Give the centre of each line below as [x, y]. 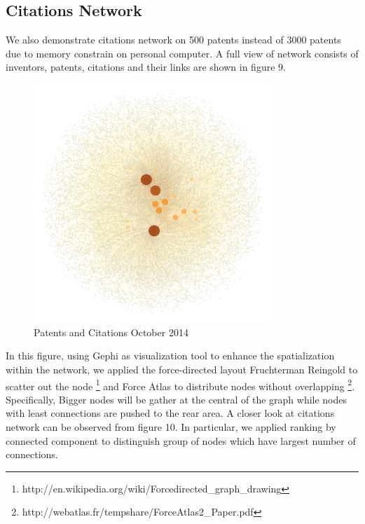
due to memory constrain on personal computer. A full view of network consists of [182, 53]
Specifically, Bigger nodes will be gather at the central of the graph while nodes [177, 399]
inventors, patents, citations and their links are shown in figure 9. [146, 67]
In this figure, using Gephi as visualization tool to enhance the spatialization [170, 356]
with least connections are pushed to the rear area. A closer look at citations [170, 413]
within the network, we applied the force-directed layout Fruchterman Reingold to [182, 369]
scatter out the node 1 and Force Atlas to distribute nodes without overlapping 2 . [180, 385]
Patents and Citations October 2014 [111, 332]
